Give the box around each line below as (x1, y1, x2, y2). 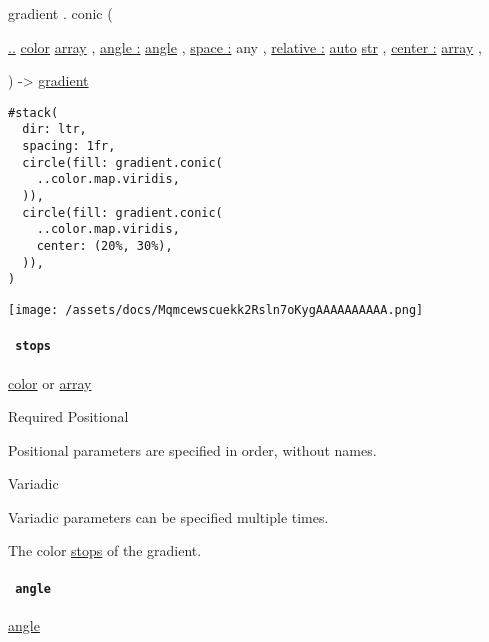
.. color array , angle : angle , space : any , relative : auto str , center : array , (8, 36, 482, 57)
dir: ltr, (22, 122, 87, 137)
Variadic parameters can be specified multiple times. (8, 506, 329, 527)
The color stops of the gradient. (8, 540, 202, 561)
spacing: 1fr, (22, 139, 116, 154)
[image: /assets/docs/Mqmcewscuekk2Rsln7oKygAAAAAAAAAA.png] (8, 303, 424, 317)
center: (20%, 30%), (36, 239, 173, 254)
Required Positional (8, 406, 129, 427)
